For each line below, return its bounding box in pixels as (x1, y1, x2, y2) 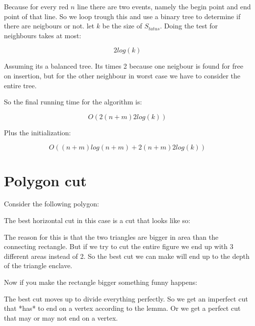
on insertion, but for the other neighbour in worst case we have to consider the (4, 70, 240, 80)
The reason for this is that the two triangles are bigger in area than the (4, 231, 219, 242)
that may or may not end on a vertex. (4, 312, 118, 323)
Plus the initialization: (4, 127, 71, 137)
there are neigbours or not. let (4, 21, 95, 31)
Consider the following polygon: (4, 199, 99, 209)
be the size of (102, 21, 142, 31)
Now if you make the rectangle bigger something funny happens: (4, 277, 198, 287)
